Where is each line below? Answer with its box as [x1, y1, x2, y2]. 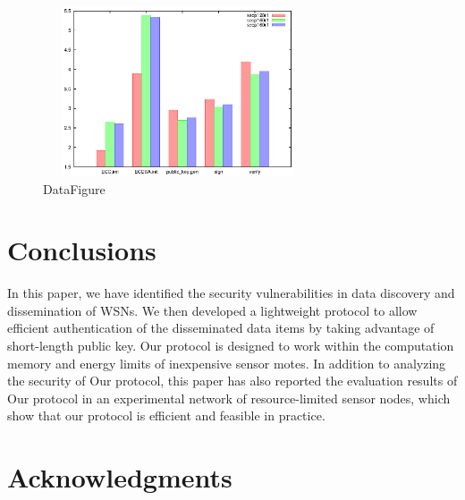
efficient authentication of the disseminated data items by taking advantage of [7, 318, 435, 337]
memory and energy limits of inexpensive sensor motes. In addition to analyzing [7, 353, 446, 372]
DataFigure [43, 179, 106, 198]
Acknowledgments [7, 459, 232, 496]
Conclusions [7, 232, 156, 268]
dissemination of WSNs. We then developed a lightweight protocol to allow [7, 301, 418, 319]
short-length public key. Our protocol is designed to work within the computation [7, 336, 454, 355]
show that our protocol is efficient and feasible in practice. [7, 406, 325, 425]
